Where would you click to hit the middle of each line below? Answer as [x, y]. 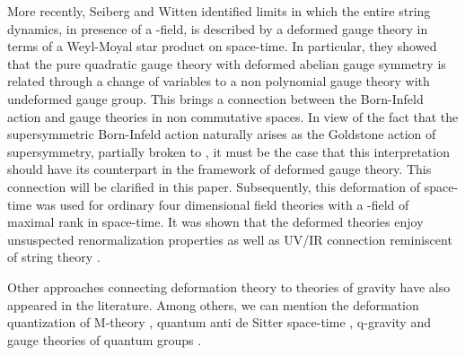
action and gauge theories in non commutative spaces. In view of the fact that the [233, 116]
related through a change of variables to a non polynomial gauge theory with [219, 81]
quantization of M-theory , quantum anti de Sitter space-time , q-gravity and [219, 322]
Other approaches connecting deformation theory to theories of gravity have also [229, 286]
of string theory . [54, 257]
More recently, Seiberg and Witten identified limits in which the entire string [219, 11]
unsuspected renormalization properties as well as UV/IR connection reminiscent [230, 239]
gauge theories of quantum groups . [105, 339]
